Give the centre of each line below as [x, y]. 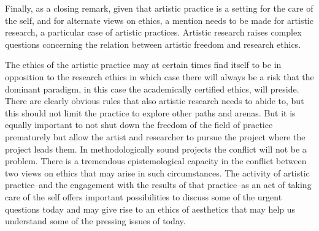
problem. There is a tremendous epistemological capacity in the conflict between [156, 161]
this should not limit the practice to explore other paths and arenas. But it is [150, 112]
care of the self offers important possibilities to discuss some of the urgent [144, 196]
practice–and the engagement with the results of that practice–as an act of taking [158, 185]
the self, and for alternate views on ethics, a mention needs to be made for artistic [159, 20]
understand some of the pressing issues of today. [95, 221]
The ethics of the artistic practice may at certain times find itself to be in [143, 65]
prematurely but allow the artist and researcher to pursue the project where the [155, 136]
